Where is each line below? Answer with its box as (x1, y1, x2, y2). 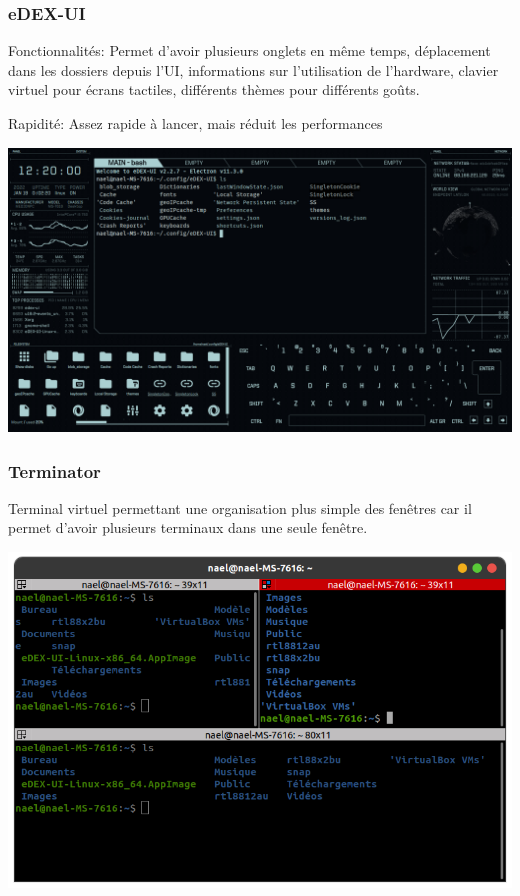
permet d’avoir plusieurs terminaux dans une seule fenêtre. (8, 517, 368, 538)
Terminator (8, 458, 101, 483)
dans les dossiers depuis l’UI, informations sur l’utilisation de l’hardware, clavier (8, 59, 499, 80)
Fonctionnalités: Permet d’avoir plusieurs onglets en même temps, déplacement (8, 40, 491, 61)
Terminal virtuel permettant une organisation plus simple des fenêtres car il (8, 497, 472, 518)
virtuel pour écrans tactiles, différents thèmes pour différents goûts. (8, 79, 420, 100)
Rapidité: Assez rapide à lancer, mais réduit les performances (8, 113, 383, 133)
